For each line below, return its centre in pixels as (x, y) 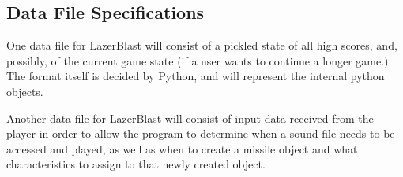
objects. (25, 91)
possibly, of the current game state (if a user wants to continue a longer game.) (198, 60)
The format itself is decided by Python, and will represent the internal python (196, 76)
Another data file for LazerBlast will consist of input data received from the (190, 118)
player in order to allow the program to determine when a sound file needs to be (201, 133)
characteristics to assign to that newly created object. (136, 164)
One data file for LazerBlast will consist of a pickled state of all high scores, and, (202, 45)
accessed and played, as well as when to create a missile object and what (182, 148)
